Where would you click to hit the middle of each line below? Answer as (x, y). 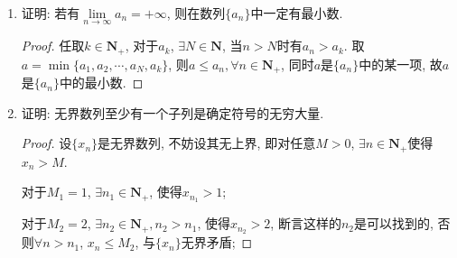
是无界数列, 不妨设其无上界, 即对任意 (207, 143)
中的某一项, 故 (401, 64)
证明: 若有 (51, 13)
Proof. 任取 (53, 46)
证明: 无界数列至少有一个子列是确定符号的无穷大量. (173, 112)
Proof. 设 (47, 143)
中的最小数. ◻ (101, 83)
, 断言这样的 (306, 223)
